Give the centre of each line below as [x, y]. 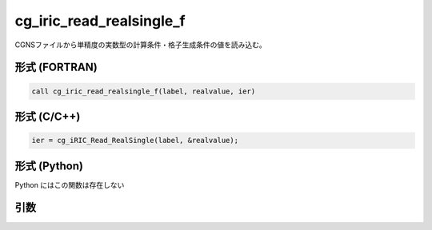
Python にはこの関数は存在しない [70, 184]
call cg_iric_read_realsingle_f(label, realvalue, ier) [144, 91]
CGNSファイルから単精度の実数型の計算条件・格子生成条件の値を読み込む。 [141, 45]
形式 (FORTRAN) [56, 67]
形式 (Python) [49, 166]
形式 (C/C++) [48, 116]
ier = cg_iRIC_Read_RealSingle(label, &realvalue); [135, 141]
